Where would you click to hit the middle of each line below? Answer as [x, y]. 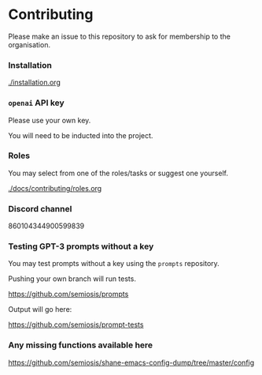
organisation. [30, 44]
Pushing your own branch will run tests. [72, 279]
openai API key [36, 103]
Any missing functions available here [81, 345]
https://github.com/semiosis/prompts [68, 294]
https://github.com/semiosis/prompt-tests [76, 324]
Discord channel [40, 208]
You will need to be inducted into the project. [81, 135]
